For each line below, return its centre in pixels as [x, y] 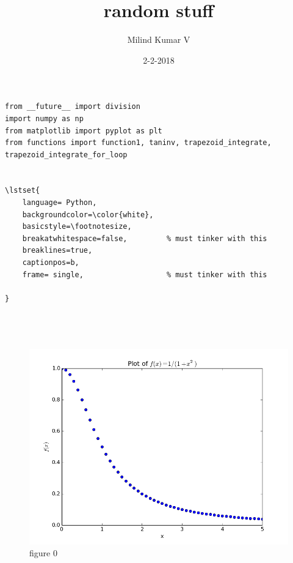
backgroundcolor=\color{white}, [88, 214]
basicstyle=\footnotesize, [77, 227]
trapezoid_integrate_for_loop [66, 155]
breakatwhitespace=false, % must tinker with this [145, 238]
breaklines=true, [57, 251]
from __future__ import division [73, 107]
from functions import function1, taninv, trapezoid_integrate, [138, 143]
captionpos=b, [51, 263]
